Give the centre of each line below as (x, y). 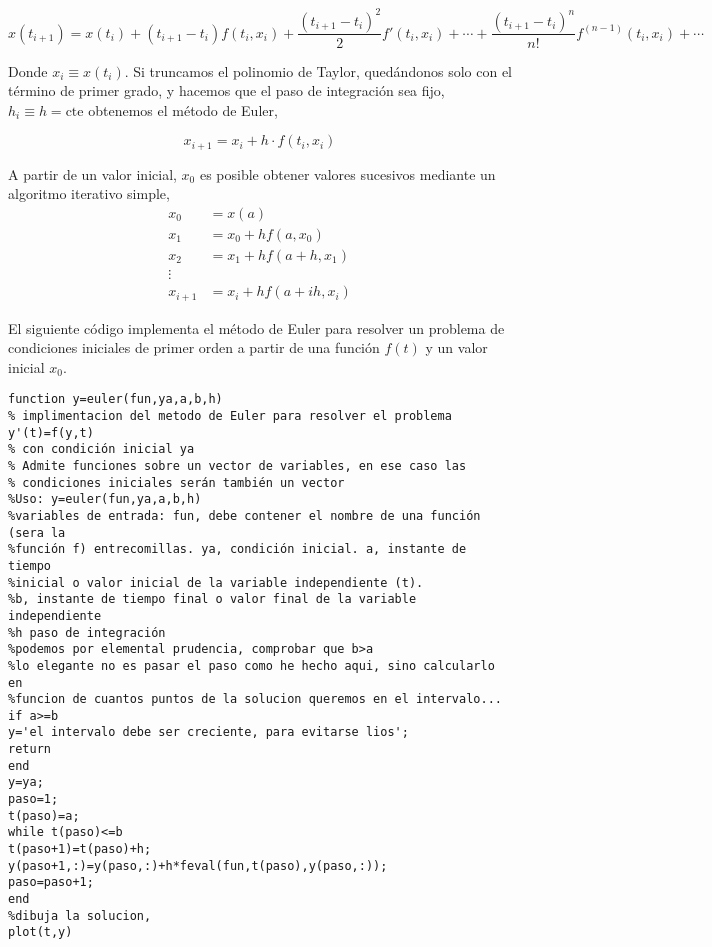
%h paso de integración (87, 632)
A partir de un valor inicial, (92, 173)
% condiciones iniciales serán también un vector (176, 482)
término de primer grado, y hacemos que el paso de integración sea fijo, (226, 90)
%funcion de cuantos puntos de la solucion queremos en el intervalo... (255, 699)
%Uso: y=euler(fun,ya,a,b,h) (105, 499)
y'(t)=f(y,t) (51, 432)
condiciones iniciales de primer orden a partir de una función (194, 347)
